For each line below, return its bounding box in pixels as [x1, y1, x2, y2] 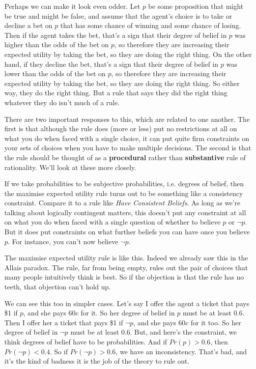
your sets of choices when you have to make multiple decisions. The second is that [4, 142, 252, 153]
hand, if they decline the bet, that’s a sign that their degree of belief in [4, 58, 219, 69]
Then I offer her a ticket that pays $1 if [4, 317, 123, 327]
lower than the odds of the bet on [4, 68, 106, 79]
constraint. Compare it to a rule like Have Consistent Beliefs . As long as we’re [4, 198, 240, 208]
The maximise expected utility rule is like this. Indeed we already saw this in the [4, 253, 248, 263]
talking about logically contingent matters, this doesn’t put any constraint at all [4, 207, 246, 217]
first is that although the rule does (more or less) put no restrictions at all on [4, 123, 237, 134]
